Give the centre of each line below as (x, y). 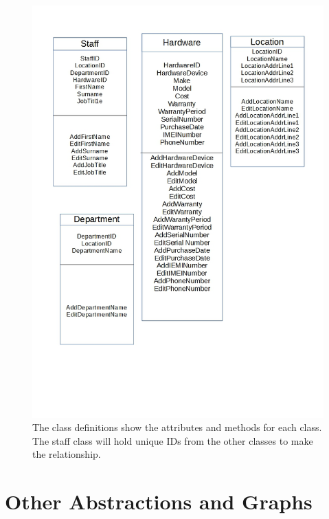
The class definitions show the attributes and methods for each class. (177, 427)
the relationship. (67, 454)
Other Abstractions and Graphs (159, 501)
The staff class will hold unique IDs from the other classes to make (173, 440)
